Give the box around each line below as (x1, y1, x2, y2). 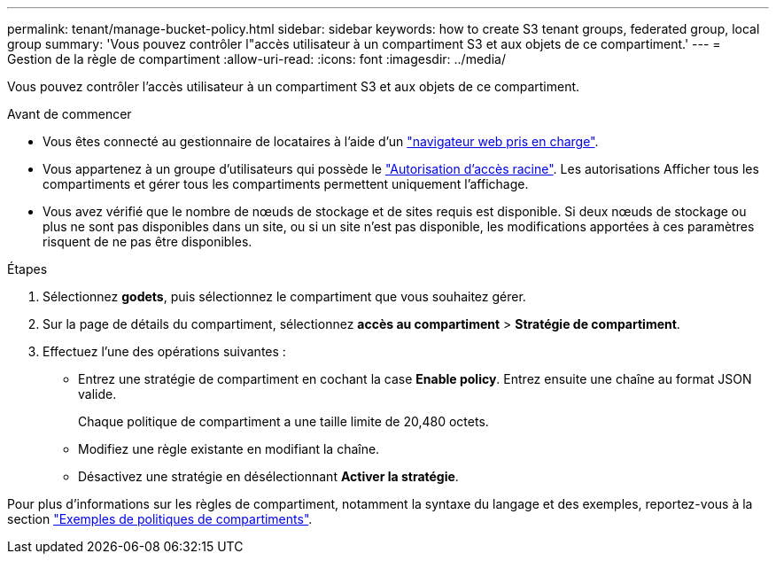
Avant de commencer (7, 106, 132, 121)
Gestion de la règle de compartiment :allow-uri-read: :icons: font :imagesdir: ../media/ (7, 51, 506, 66)
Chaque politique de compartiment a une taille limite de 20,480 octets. (78, 414, 489, 429)
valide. (78, 386, 117, 401)
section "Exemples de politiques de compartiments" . (7, 511, 313, 526)
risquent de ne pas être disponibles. (43, 234, 252, 249)
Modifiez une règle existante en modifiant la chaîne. (78, 441, 380, 456)
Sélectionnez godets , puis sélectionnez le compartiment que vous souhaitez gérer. (43, 289, 526, 304)
